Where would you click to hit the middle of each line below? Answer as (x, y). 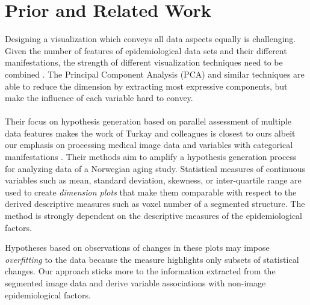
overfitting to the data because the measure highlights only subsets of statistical (152, 259)
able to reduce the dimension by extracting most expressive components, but (146, 86)
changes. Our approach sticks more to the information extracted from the (140, 271)
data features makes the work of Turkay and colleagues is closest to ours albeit (150, 133)
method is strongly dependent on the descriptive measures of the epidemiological (153, 216)
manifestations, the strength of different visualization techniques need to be (144, 62)
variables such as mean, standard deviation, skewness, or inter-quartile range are (153, 180)
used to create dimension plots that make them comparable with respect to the (151, 192)
